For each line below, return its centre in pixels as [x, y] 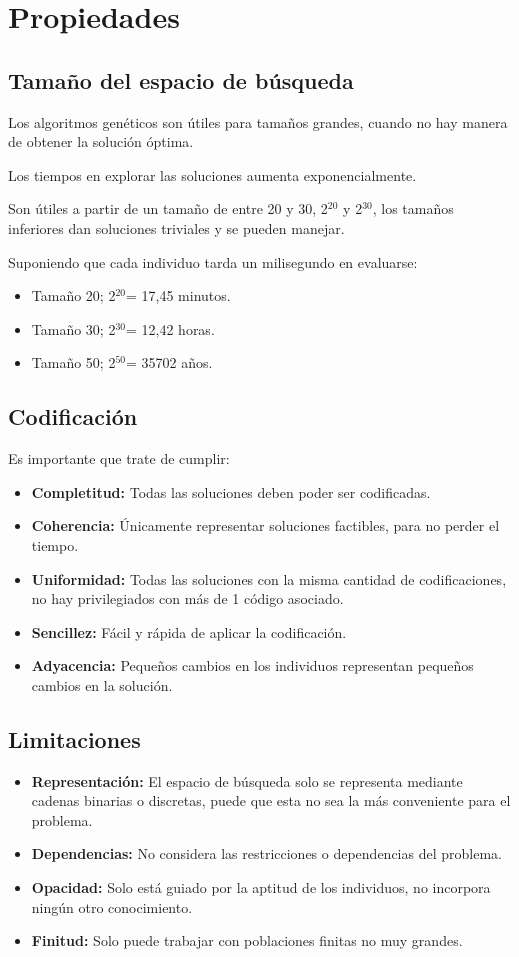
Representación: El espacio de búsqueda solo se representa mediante [247, 780]
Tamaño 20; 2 [73, 295]
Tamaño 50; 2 [73, 362]
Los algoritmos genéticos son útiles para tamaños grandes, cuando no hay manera [258, 121]
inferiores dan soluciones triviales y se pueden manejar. [176, 227]
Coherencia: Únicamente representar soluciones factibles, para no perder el [265, 525]
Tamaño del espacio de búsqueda [181, 79]
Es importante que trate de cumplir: [119, 458]
